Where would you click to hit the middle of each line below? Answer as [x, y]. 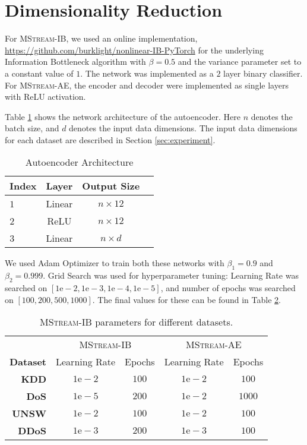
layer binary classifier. [263, 73]
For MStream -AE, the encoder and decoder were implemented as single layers [147, 85]
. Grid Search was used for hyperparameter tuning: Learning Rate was [171, 275]
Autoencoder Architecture [79, 162]
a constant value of [39, 73]
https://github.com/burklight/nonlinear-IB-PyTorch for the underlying [134, 50]
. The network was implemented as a [147, 73]
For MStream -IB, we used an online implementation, [101, 38]
